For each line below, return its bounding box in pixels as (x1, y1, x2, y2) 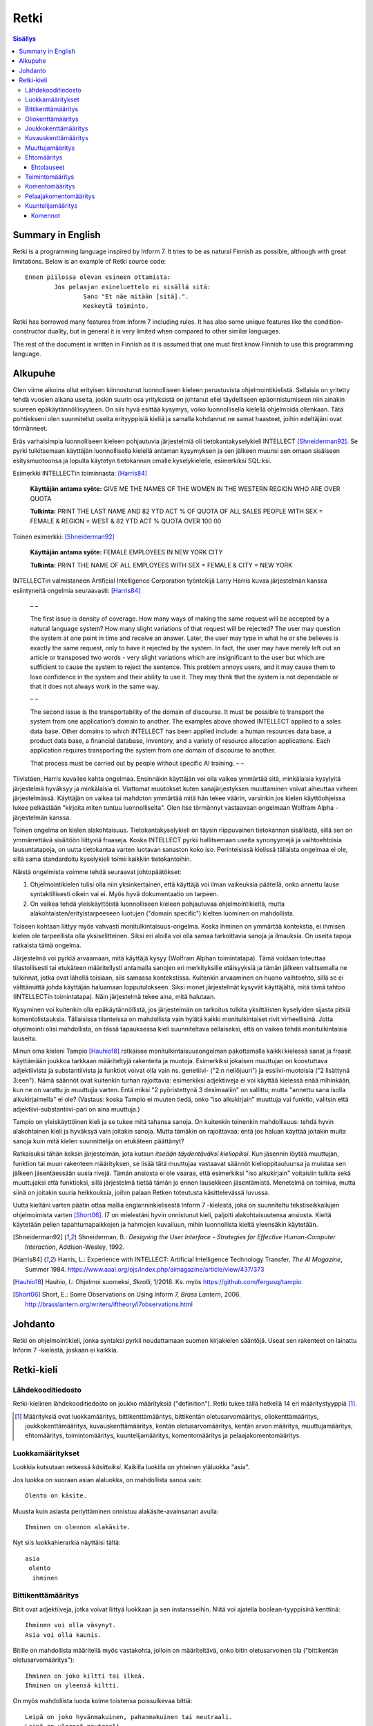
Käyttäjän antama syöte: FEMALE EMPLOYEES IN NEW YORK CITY (30, 548, 223, 556)
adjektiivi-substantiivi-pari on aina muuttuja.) (12, 1105, 141, 1113)
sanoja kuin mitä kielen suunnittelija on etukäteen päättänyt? (12, 1136, 184, 1145)
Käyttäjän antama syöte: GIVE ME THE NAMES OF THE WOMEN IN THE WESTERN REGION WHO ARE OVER (30, 485, 341, 493)
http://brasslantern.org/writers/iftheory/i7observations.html (25, 1300, 193, 1308)
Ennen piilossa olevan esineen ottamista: (25, 273, 171, 281)
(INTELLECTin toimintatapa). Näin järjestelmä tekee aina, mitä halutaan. (12, 993, 216, 1001)
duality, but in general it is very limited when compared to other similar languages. (47, 327, 281, 336)
